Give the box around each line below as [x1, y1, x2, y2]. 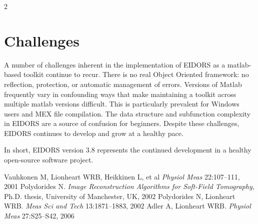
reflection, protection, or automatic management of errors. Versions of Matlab [4, 78, 242, 89]
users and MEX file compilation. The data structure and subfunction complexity [4, 108, 250, 118]
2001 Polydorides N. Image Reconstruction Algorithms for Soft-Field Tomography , [4, 181, 254, 191]
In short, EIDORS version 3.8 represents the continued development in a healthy [4, 144, 251, 155]
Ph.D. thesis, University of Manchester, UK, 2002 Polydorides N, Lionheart [4, 190, 235, 201]
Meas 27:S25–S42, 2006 [4, 210, 74, 221]
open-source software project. [4, 154, 93, 165]
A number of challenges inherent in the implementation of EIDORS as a [4, 59, 225, 69]
